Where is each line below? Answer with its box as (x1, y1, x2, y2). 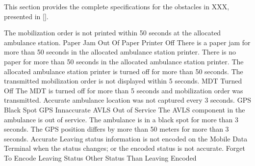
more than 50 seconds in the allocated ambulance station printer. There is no (4, 47, 236, 57)
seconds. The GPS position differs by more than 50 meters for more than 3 (4, 124, 229, 134)
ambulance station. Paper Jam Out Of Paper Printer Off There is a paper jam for (4, 37, 251, 47)
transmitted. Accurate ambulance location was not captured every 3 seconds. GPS (4, 95, 251, 105)
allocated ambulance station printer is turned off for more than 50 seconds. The (4, 66, 243, 76)
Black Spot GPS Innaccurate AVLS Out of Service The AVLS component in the (4, 104, 245, 114)
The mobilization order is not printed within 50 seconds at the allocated (4, 28, 221, 38)
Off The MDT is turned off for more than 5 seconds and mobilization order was (4, 85, 243, 95)
